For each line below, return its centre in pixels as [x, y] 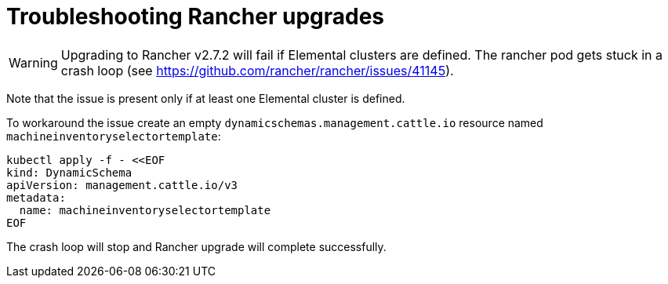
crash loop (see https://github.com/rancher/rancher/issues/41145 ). [257, 70]
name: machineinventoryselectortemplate [145, 210]
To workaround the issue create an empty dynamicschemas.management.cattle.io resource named [275, 122]
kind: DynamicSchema [69, 172]
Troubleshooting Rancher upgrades [196, 16]
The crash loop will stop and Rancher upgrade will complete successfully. [196, 246]
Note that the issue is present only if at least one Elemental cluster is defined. [206, 98]
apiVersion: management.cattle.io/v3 [122, 185]
